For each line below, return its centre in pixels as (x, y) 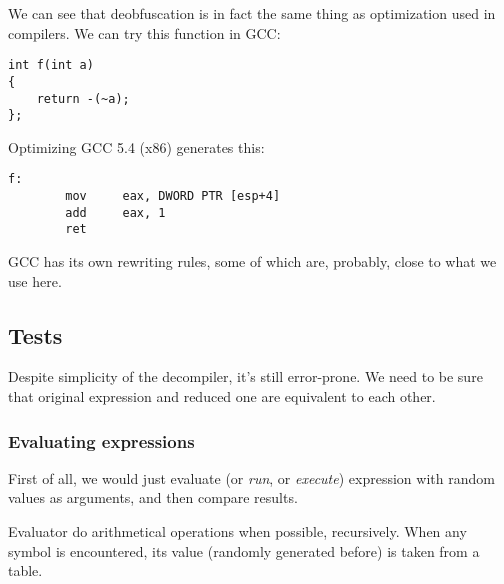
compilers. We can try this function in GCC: (144, 32)
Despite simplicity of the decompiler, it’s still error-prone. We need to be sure (245, 376)
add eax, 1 (115, 212)
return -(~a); (83, 98)
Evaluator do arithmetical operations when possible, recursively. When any (237, 531)
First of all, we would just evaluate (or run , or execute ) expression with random (251, 477)
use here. (35, 280)
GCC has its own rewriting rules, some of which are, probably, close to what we (252, 261)
